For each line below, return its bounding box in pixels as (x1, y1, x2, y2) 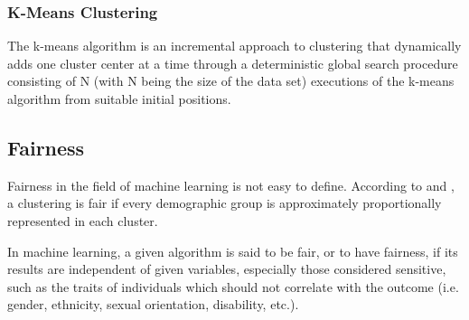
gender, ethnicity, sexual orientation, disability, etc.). (7, 295, 299, 314)
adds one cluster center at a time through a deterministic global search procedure (7, 53, 458, 72)
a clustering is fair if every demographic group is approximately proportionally (7, 193, 442, 212)
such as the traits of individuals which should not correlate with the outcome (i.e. (7, 277, 459, 296)
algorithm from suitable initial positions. (7, 89, 231, 108)
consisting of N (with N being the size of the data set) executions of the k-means (7, 71, 455, 90)
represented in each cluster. (7, 211, 158, 230)
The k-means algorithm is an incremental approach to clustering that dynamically (7, 36, 462, 55)
